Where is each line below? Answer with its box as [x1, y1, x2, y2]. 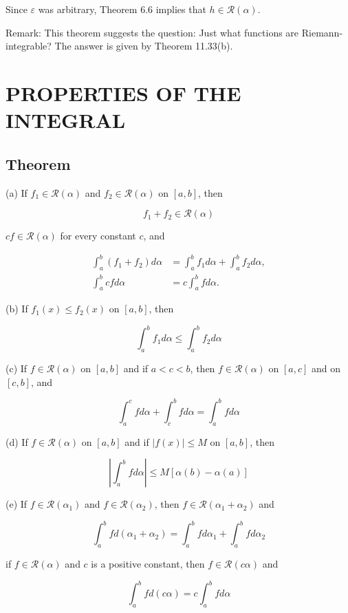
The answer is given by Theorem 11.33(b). [54, 39, 233, 53]
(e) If [6, 497, 28, 511]
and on [312, 361, 341, 376]
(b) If [6, 301, 28, 316]
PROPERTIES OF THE [6, 78, 241, 107]
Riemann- [301, 25, 343, 39]
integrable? [6, 39, 52, 53]
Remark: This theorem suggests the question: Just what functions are [6, 25, 299, 39]
